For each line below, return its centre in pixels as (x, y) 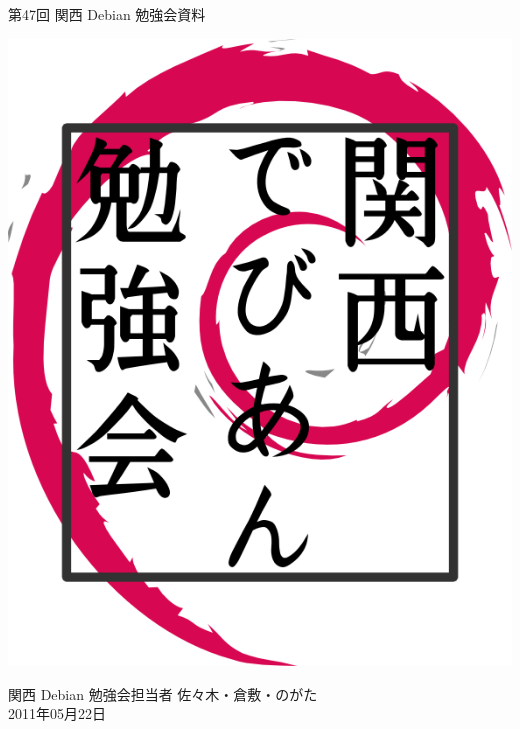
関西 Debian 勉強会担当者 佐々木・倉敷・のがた (163, 693)
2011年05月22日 (57, 713)
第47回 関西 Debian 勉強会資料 (107, 14)
